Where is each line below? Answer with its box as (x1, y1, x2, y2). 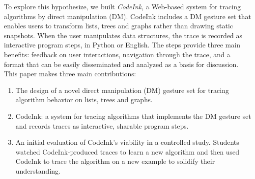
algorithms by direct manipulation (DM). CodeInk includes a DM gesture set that (4, 11, 251, 21)
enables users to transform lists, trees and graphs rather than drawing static (4, 21, 233, 31)
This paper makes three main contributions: (4, 68, 136, 79)
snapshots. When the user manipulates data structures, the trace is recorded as (4, 30, 243, 40)
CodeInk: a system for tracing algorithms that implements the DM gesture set (15, 111, 251, 121)
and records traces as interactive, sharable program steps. (15, 120, 189, 131)
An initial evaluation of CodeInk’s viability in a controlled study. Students (15, 137, 239, 147)
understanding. (15, 165, 60, 176)
